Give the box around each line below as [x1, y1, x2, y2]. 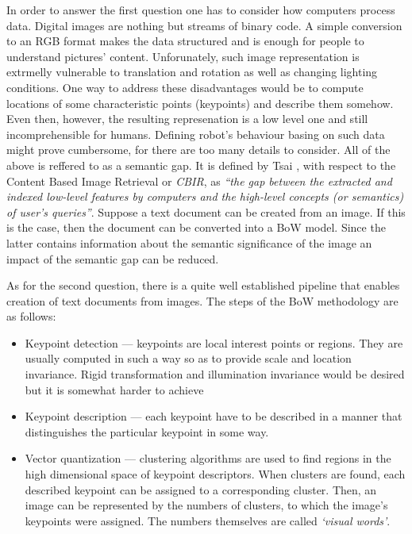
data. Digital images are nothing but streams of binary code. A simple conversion [6, 17, 402, 33]
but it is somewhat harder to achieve [25, 381, 204, 398]
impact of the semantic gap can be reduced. [6, 250, 219, 267]
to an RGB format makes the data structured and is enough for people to [6, 33, 364, 49]
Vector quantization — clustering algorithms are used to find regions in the [25, 450, 391, 467]
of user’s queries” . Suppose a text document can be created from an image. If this [6, 203, 406, 220]
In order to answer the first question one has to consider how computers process [6, 2, 395, 17]
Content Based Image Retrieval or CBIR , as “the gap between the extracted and [6, 172, 392, 189]
